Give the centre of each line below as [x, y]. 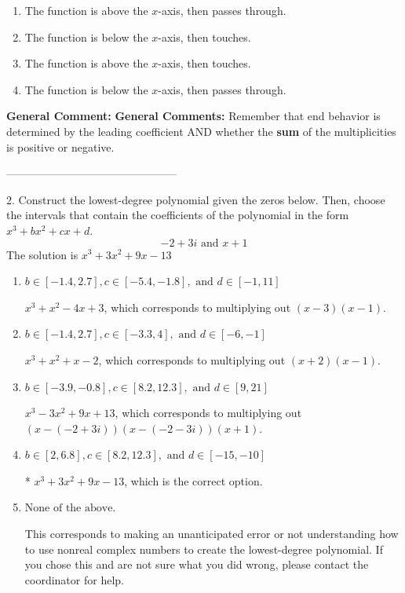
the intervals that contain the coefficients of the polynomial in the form [178, 215]
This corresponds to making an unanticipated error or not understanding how [212, 534]
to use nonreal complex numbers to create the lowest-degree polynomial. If [204, 549]
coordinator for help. [74, 579]
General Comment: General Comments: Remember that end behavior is [193, 116]
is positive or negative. [60, 146]
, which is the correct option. [193, 480]
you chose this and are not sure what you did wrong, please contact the [197, 564]
